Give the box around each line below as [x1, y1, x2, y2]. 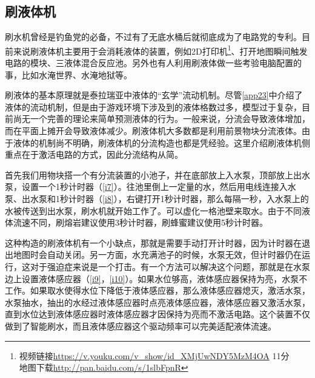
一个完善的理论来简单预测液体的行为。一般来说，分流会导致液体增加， [30, 112, 310, 125]
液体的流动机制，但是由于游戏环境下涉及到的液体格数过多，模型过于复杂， [5, 100, 302, 113]
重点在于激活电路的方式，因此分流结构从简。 [5, 148, 183, 161]
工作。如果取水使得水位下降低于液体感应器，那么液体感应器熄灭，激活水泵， [5, 284, 310, 297]
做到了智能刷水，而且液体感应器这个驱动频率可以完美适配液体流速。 [5, 319, 276, 332]
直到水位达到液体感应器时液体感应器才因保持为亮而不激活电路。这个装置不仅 [5, 308, 310, 320]
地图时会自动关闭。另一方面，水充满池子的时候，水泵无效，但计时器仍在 [13, 248, 302, 261]
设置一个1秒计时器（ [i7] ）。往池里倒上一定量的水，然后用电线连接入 [21, 180, 288, 193]
